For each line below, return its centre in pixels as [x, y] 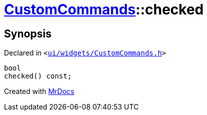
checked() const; [38, 76]
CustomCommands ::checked [104, 9]
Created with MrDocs [39, 91]
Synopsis [28, 33]
